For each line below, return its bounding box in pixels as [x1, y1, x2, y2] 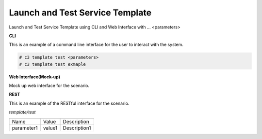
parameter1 [12, 125, 38, 131]
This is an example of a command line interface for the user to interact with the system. [9, 42, 184, 48]
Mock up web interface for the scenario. [9, 83, 90, 89]
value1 [43, 125, 58, 131]
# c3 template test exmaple [19, 61, 86, 67]
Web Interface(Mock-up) [9, 74, 61, 80]
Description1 [63, 125, 91, 131]
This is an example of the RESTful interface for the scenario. [9, 100, 130, 106]
